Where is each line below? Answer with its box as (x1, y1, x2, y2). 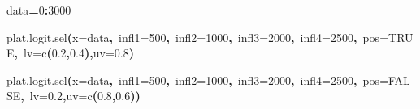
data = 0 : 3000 (6, 2, 71, 18)
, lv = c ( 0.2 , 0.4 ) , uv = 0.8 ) (14, 44, 134, 61)
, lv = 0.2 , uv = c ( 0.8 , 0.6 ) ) (20, 87, 141, 104)
